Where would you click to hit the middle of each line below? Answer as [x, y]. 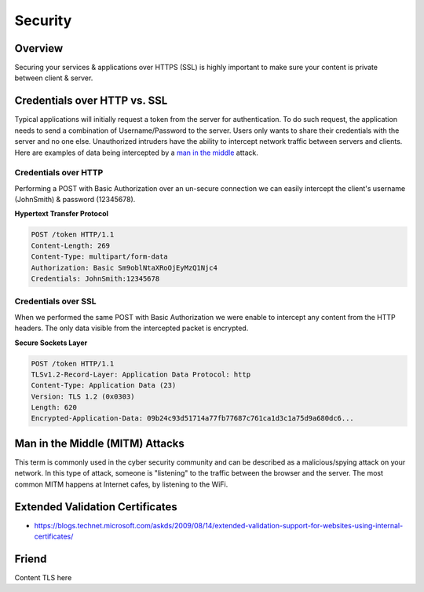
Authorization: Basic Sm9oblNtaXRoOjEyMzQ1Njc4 [124, 268]
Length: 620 [54, 408]
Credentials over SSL [55, 301]
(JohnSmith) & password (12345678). [75, 200]
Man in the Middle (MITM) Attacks [99, 443]
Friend [31, 559]
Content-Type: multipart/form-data [99, 257]
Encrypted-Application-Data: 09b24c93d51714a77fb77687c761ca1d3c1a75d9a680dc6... [193, 418]
